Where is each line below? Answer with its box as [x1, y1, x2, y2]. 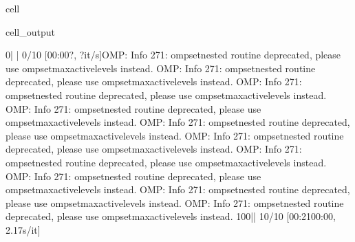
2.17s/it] [6, 222, 41, 236]
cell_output [6, 24, 55, 38]
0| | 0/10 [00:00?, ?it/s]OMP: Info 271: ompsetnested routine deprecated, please [6, 47, 341, 62]
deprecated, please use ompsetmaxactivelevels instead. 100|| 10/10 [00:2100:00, [6, 209, 336, 223]
